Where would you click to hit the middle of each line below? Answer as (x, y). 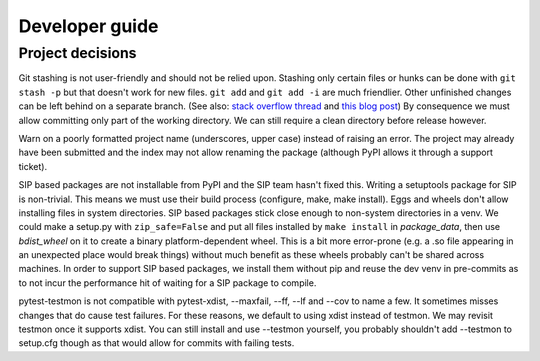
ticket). (33, 166)
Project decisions (77, 53)
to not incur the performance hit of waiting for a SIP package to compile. (167, 282)
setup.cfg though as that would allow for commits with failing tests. (156, 343)
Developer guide (88, 26)
